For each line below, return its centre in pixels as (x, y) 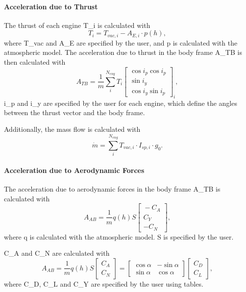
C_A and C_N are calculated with (57, 253)
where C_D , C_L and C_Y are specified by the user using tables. (104, 283)
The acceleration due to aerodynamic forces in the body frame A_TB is (112, 189)
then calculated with (35, 62)
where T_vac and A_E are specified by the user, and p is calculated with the (121, 42)
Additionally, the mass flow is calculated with (72, 129)
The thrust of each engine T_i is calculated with (77, 25)
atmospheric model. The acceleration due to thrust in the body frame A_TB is (123, 52)
